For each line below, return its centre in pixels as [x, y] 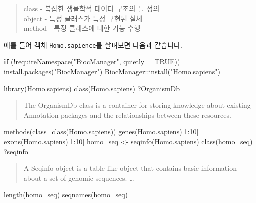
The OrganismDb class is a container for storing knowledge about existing [137, 105]
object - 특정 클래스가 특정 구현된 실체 [83, 18]
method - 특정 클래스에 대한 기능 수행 [82, 28]
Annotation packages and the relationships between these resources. [127, 114]
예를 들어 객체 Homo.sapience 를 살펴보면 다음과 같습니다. [93, 45]
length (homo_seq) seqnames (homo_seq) [66, 194]
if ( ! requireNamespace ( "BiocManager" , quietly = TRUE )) [92, 62]
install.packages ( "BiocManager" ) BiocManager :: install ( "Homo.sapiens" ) [112, 72]
